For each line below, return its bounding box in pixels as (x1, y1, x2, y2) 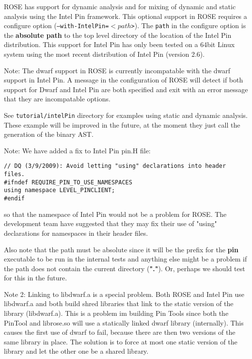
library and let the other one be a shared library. (4, 346, 149, 356)
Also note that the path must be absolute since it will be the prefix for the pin (4, 244, 238, 254)
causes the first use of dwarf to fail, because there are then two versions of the (4, 327, 236, 337)
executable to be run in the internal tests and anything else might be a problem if (4, 254, 247, 264)
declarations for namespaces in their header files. (4, 228, 148, 238)
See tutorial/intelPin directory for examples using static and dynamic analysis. (4, 110, 248, 120)
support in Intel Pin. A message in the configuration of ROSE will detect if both (4, 75, 243, 85)
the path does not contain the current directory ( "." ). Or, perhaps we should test (4, 263, 245, 273)
